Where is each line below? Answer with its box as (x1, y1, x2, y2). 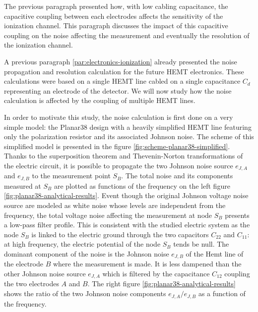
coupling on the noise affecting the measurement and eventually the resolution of (4, 30, 250, 40)
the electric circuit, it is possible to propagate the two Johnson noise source (4, 160, 233, 170)
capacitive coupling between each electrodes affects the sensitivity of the (4, 10, 223, 21)
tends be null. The (173, 239, 229, 249)
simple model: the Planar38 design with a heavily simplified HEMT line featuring (4, 121, 252, 132)
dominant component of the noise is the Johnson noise (4, 248, 169, 259)
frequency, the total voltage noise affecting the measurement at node (4, 209, 212, 220)
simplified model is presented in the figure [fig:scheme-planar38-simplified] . (4, 141, 230, 151)
